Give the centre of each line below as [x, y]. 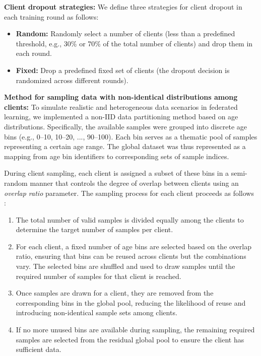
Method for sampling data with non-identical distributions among [121, 97]
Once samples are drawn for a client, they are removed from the [115, 293]
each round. [34, 53]
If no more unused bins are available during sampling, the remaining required [135, 330]
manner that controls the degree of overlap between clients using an [134, 183]
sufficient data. [39, 349]
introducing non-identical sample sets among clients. [96, 312]
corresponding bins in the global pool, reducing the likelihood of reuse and [131, 302]
